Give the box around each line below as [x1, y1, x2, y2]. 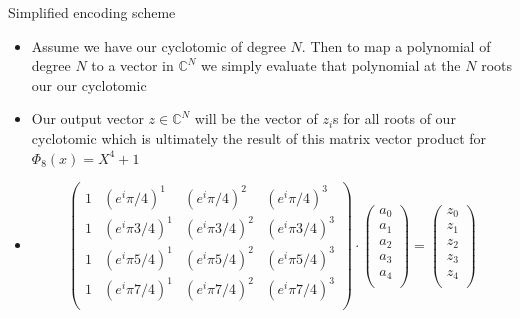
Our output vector [31, 108, 144, 129]
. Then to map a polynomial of [301, 35, 491, 56]
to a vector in [91, 55, 174, 76]
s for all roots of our [333, 108, 456, 129]
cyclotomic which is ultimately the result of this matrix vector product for [31, 127, 487, 148]
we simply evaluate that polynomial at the [201, 55, 461, 76]
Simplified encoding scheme [8, 2, 176, 22]
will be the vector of [194, 108, 318, 129]
